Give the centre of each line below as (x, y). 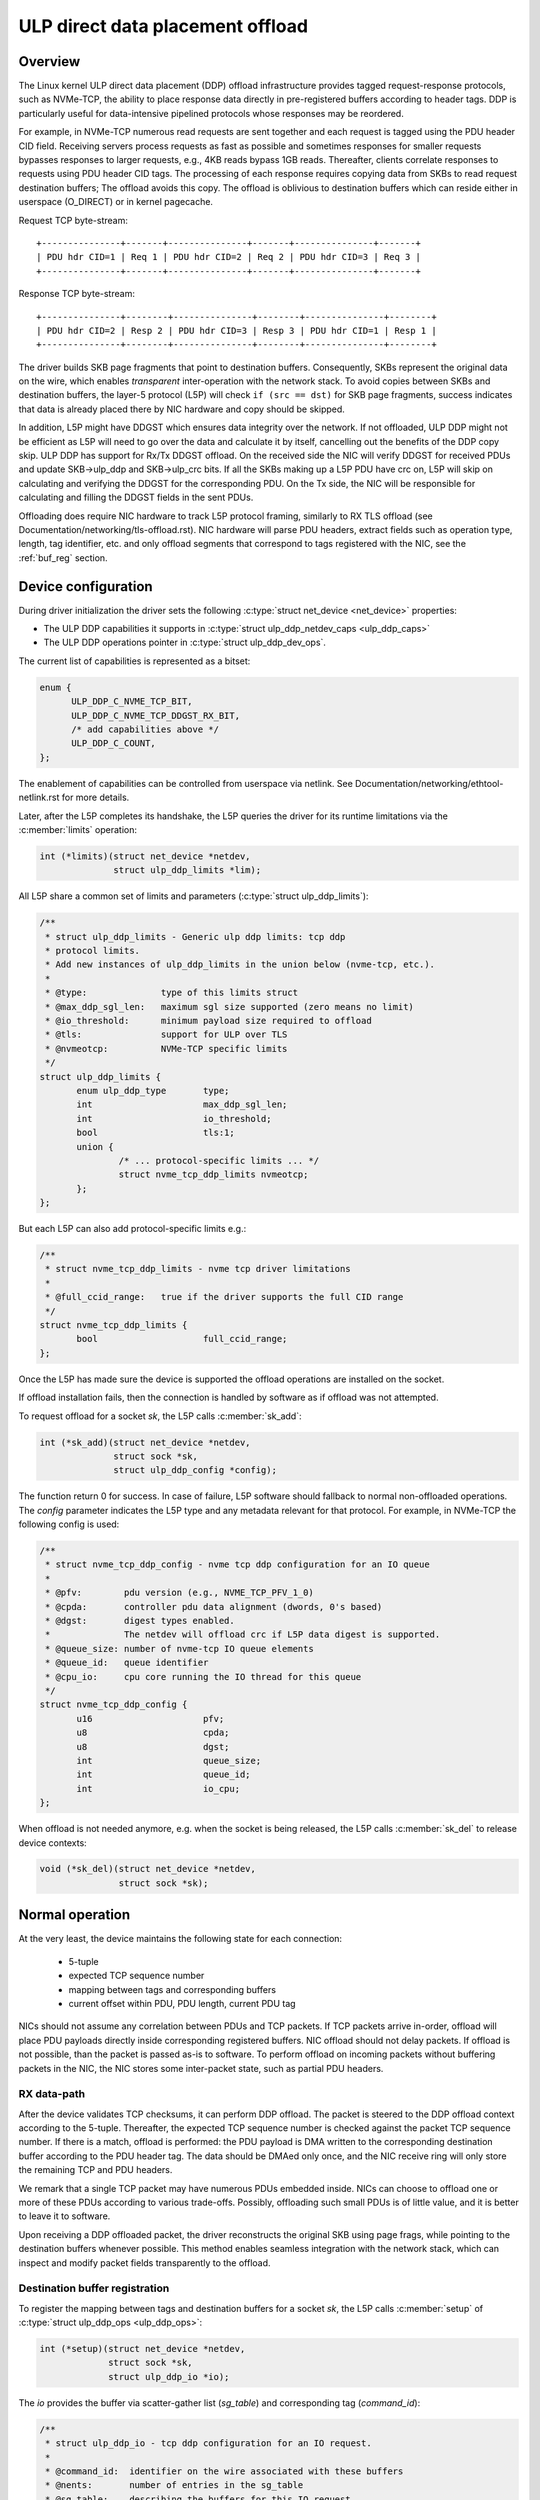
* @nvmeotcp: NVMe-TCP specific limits (166, 1048)
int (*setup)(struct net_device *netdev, (142, 2349)
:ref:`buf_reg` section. (63, 557)
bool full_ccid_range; (182, 1339)
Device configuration (86, 586)
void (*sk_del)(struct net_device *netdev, (148, 1869)
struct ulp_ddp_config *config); (195, 1470)
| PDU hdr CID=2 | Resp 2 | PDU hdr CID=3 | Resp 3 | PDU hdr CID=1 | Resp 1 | (236, 330)
